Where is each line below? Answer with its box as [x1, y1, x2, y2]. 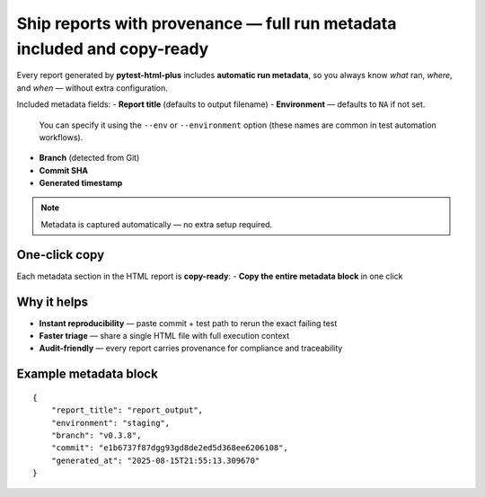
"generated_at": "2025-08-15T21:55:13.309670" [50, 455, 260, 466]
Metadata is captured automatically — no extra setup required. [40, 218, 273, 229]
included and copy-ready [16, 39, 209, 58]
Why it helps [16, 294, 89, 309]
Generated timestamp [39, 178, 123, 189]
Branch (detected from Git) [39, 153, 140, 164]
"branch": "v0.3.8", [50, 430, 142, 440]
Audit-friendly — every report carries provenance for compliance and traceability [39, 342, 343, 354]
